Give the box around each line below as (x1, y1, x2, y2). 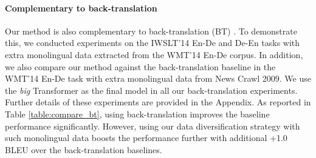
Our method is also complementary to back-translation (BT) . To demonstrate (5, 24, 297, 37)
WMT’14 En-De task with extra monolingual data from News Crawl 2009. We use (5, 72, 311, 85)
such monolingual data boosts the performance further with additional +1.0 (5, 131, 287, 144)
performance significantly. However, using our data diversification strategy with (5, 119, 300, 132)
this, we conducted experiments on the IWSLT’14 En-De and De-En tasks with (5, 36, 300, 49)
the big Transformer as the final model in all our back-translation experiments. (5, 84, 298, 96)
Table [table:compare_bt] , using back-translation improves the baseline (5, 107, 270, 120)
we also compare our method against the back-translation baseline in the (5, 60, 276, 73)
